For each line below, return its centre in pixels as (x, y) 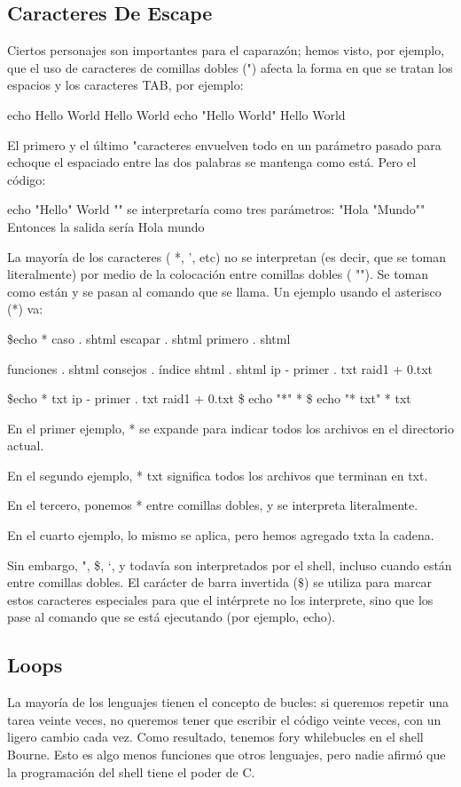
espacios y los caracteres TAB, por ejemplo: (125, 85)
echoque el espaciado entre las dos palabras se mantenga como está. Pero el (212, 162)
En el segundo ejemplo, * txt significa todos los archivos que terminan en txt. (218, 475)
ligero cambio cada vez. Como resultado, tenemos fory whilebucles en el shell (215, 737)
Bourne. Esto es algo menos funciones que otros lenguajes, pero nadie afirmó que (227, 755)
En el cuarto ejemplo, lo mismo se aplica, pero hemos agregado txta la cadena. (221, 535)
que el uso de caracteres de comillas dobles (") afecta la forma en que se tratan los (230, 67)
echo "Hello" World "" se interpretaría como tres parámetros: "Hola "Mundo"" (216, 209)
